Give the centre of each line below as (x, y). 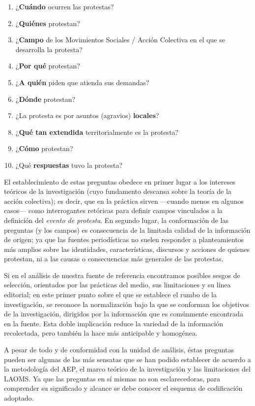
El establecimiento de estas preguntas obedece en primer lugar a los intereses (120, 181)
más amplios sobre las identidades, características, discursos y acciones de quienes (127, 249)
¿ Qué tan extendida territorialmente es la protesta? (97, 132)
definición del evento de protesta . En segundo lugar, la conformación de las (116, 220)
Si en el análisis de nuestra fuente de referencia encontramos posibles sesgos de (122, 275)
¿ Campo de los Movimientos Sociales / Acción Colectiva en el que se (120, 40)
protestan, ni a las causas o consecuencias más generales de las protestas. (114, 259)
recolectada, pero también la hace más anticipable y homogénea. (101, 333)
